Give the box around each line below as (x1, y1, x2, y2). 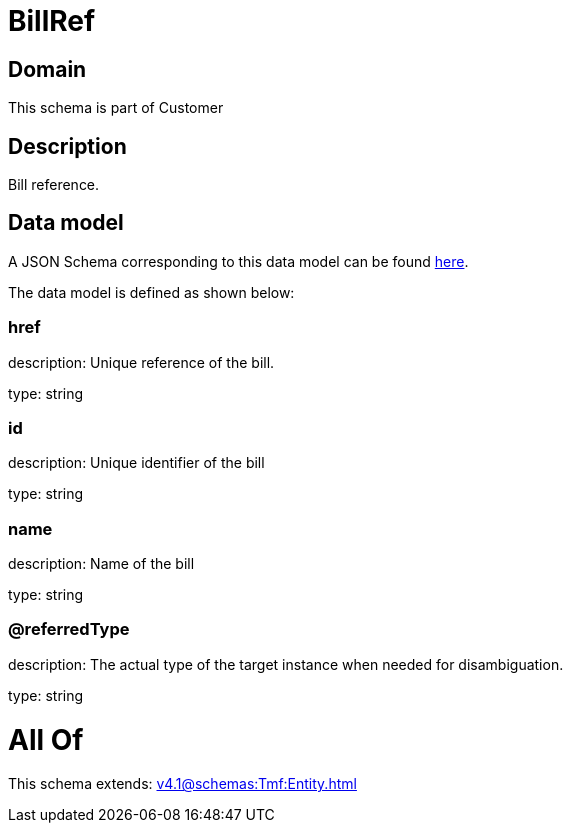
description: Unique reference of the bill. (8, 353, 275, 371)
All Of (8, 722, 84, 757)
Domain (8, 56, 87, 82)
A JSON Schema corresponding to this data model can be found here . (8, 252, 469, 270)
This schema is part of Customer (8, 99, 224, 117)
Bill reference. (8, 176, 100, 194)
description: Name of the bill (8, 555, 195, 573)
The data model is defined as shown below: (8, 283, 295, 301)
